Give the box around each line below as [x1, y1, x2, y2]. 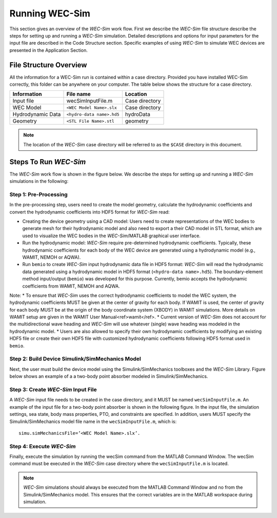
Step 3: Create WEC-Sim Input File [9, 386, 97, 393]
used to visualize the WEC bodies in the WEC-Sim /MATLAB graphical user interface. [22, 233, 201, 239]
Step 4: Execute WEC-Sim [9, 443, 76, 450]
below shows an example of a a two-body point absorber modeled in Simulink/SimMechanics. [9, 373, 208, 379]
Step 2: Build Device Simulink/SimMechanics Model [9, 355, 141, 362]
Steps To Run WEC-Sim [9, 157, 86, 166]
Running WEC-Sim [9, 8, 91, 19]
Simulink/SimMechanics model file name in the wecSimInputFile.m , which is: [9, 418, 177, 425]
